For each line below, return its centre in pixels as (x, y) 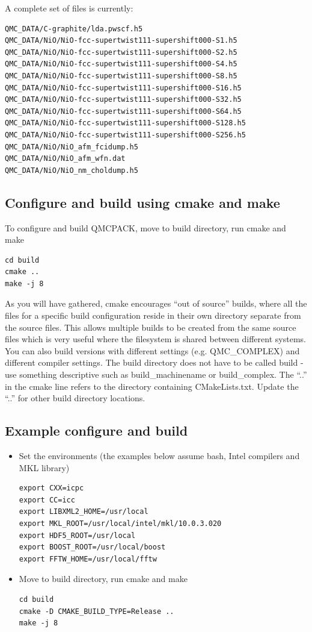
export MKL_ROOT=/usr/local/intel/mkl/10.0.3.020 (120, 524)
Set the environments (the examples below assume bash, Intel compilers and (159, 456)
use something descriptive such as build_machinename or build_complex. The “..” (156, 374)
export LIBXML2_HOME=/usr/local (84, 512)
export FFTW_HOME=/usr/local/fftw (88, 559)
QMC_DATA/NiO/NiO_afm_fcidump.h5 (72, 147)
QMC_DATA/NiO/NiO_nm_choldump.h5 (72, 170)
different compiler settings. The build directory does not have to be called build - (154, 362)
